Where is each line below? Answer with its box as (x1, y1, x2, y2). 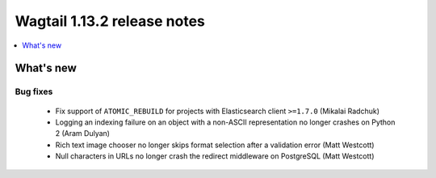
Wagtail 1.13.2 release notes (15, 12, 206, 30)
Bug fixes (15, 86, 53, 97)
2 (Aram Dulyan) (55, 129, 111, 138)
